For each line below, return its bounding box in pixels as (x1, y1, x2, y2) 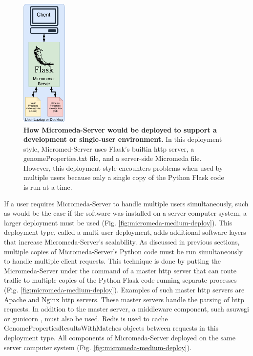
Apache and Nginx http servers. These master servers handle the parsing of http (4, 294, 244, 304)
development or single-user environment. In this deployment (23, 134, 222, 144)
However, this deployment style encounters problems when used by (23, 162, 223, 173)
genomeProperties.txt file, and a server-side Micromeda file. (23, 153, 202, 163)
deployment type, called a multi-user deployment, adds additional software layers (4, 227, 246, 237)
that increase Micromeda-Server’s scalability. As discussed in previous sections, (4, 237, 240, 247)
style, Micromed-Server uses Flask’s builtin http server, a (23, 143, 194, 154)
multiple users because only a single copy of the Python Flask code (23, 172, 224, 182)
